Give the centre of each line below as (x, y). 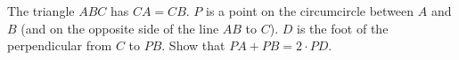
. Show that (193, 45)
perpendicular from (60, 45)
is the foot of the (342, 28)
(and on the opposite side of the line (120, 28)
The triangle (41, 11)
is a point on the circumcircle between (310, 11)
